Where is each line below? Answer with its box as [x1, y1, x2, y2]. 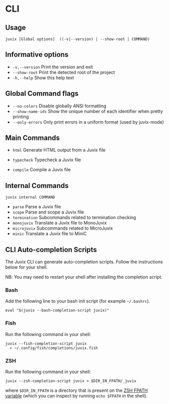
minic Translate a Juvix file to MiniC [12, 231, 87, 237]
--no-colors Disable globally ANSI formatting [12, 102, 106, 109]
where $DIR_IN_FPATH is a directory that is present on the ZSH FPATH [5, 387, 148, 393]
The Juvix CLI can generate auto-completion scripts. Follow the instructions [5, 259, 163, 265]
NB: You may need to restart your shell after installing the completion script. [5, 274, 163, 280]
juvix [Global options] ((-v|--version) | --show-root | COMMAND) [5, 36, 150, 42]
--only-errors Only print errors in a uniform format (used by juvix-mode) [12, 119, 164, 125]
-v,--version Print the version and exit [12, 64, 93, 70]
